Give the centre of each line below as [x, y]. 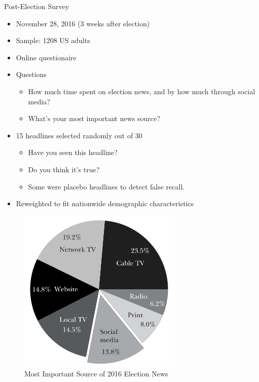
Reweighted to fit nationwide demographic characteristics [105, 203]
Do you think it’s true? [64, 169]
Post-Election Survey [37, 6]
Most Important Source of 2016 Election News [96, 374]
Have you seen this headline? [73, 152]
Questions [31, 74]
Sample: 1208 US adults [53, 40]
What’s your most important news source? [94, 118]
